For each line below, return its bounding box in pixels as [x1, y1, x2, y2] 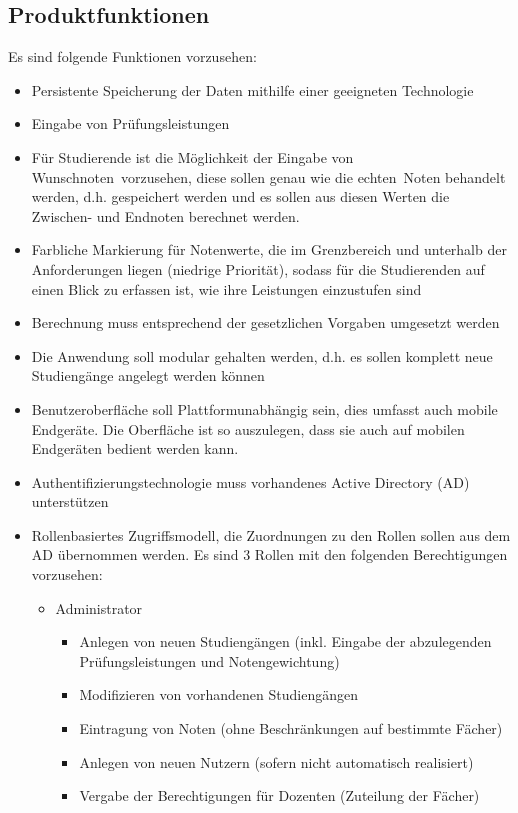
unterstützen [31, 491, 109, 512]
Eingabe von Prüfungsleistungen [31, 113, 230, 134]
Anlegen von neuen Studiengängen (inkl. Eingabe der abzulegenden [79, 631, 492, 652]
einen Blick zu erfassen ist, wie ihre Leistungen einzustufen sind [31, 278, 422, 299]
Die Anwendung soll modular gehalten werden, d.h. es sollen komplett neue [31, 345, 493, 366]
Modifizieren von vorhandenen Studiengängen [79, 684, 358, 705]
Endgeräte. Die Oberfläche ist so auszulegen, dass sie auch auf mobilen [31, 418, 465, 439]
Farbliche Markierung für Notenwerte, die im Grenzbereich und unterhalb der [31, 239, 507, 260]
